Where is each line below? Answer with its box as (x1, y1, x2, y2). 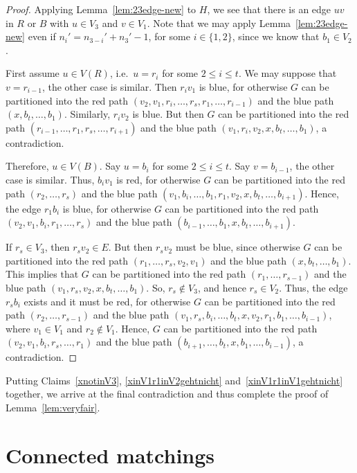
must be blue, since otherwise (175, 240, 300, 254)
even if (28, 29, 56, 44)
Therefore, (6, 159, 49, 173)
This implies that (6, 267, 79, 281)
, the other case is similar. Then (42, 79, 177, 93)
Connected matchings (6, 440, 215, 469)
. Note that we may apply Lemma (147, 15, 291, 30)
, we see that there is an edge (207, 2, 331, 16)
